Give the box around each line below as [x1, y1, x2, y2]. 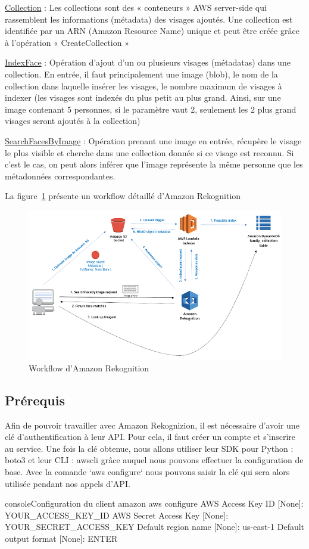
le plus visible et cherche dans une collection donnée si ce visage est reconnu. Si [5, 146, 294, 159]
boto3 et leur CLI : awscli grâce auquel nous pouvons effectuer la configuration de [5, 454, 304, 466]
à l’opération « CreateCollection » [5, 36, 129, 48]
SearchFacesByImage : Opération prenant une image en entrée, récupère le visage [5, 134, 302, 147]
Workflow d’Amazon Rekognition [29, 361, 149, 374]
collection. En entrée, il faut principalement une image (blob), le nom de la [5, 67, 278, 80]
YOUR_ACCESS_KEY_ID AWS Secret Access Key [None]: [5, 508, 229, 521]
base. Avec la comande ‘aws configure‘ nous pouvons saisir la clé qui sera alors [5, 466, 290, 478]
